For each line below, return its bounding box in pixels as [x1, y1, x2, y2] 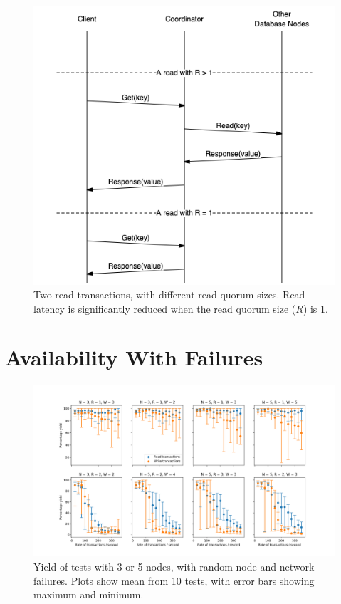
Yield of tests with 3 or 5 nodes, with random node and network [33, 559, 315, 573]
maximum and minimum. [33, 587, 144, 602]
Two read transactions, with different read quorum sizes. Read [33, 287, 305, 302]
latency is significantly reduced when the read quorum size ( [33, 301, 296, 316]
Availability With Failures [5, 343, 263, 372]
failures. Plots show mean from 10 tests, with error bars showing [33, 573, 315, 588]
